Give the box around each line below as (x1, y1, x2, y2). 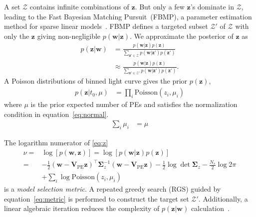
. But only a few (135, 1, 185, 11)
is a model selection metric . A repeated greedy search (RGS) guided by (4, 184, 221, 194)
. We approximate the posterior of (129, 30, 234, 41)
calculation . (191, 203, 230, 214)
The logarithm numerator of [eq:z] (4, 137, 108, 148)
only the (4, 30, 29, 41)
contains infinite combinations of (29, 1, 129, 11)
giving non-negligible (37, 30, 101, 41)
